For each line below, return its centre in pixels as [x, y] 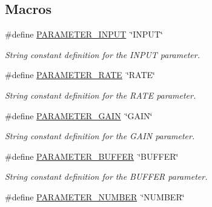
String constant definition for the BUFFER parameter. [106, 176]
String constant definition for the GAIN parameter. [100, 136]
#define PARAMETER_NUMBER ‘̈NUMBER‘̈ [95, 196]
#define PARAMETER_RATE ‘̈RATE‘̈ [80, 75]
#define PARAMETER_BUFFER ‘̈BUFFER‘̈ [92, 156]
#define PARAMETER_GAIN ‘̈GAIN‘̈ [79, 115]
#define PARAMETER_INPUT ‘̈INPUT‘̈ [84, 34]
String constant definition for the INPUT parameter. [102, 54]
